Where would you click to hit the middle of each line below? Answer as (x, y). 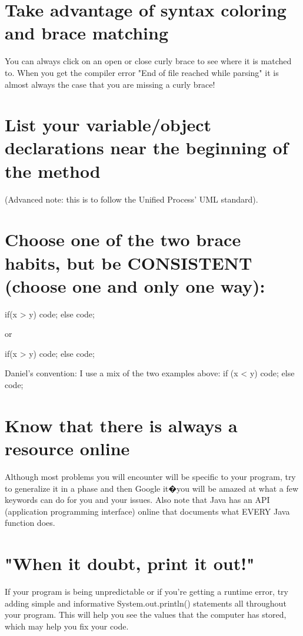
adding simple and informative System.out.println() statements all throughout (146, 603)
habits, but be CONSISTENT (129, 262)
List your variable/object (108, 125)
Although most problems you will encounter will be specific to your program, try (150, 476)
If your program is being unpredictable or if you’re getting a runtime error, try (147, 592)
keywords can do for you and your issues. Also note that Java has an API (137, 500)
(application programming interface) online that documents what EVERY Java (147, 511)
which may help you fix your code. (67, 626)
